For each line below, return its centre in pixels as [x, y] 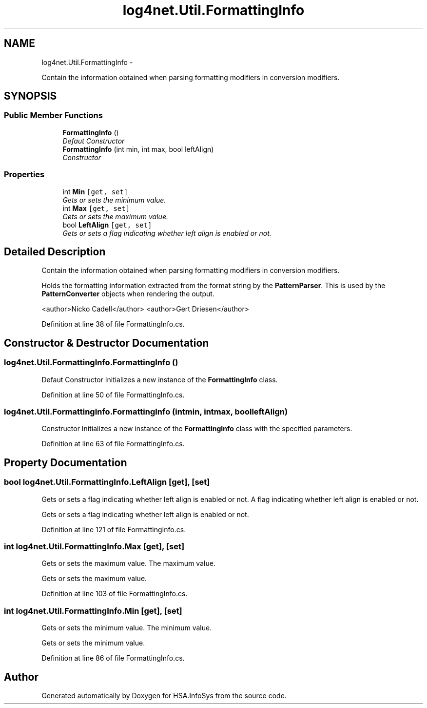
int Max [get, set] [96, 208]
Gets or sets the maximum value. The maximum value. [128, 563]
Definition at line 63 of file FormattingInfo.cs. [113, 444]
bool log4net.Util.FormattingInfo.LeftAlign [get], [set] [107, 482]
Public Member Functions [53, 115]
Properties [24, 175]
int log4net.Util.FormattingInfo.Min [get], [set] [93, 611]
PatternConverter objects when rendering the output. [128, 294]
